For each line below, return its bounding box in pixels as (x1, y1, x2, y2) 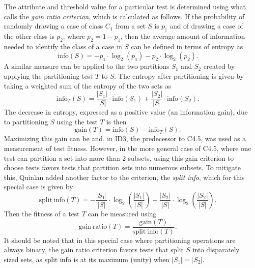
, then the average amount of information (120, 30, 245, 41)
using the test (57, 116, 98, 126)
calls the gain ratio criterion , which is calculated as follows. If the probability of (4, 11, 245, 21)
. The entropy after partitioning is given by (114, 70, 244, 81)
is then (106, 116, 127, 126)
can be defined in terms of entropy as (131, 41, 243, 51)
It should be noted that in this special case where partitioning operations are (4, 235, 236, 245)
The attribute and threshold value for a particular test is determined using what (4, 1, 246, 11)
